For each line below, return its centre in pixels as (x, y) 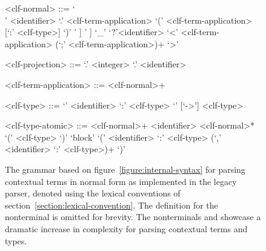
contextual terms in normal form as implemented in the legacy (121, 181)
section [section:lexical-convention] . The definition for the (111, 205)
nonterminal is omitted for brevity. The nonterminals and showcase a (133, 217)
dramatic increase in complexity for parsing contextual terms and (126, 228)
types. (16, 240)
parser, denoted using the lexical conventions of (93, 193)
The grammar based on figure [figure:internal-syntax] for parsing (125, 169)
